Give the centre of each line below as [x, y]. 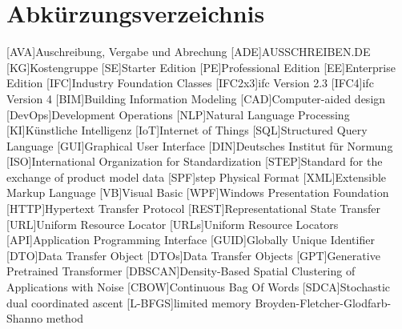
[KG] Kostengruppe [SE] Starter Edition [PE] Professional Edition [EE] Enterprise [201, 67]
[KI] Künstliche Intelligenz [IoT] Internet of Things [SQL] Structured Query [187, 130]
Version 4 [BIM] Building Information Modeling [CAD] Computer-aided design [196, 98]
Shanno [25, 318]
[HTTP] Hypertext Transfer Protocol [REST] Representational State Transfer [194, 209]
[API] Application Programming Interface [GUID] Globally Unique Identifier [191, 240]
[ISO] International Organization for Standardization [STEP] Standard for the [195, 161]
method [65, 318]
